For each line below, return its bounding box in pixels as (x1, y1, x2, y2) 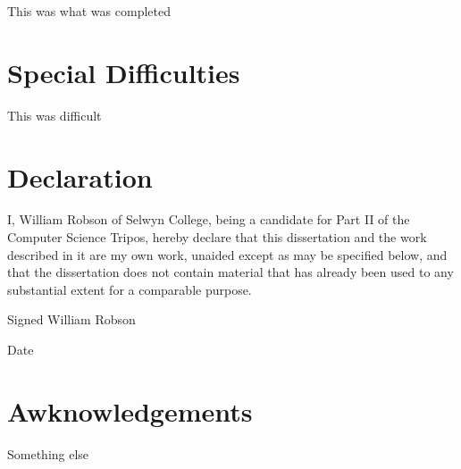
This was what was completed (7, 2, 171, 20)
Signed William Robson (7, 310, 136, 329)
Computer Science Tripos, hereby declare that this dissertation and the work (7, 228, 427, 247)
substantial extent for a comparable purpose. (7, 280, 252, 298)
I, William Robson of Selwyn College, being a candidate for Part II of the (7, 210, 410, 229)
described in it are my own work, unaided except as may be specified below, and (7, 245, 448, 264)
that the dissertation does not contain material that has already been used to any (7, 263, 454, 281)
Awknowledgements (7, 392, 253, 429)
